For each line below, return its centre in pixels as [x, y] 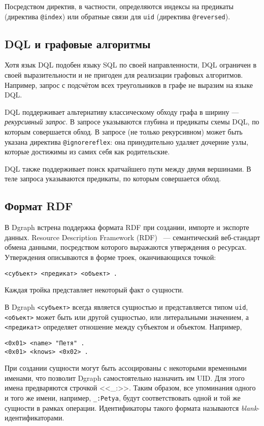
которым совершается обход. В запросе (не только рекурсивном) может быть [124, 132]
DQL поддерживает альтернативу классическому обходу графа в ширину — [122, 111]
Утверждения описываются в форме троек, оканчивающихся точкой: [110, 257]
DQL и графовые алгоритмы [78, 43]
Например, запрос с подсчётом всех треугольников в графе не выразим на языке [129, 85]
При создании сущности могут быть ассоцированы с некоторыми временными [126, 368]
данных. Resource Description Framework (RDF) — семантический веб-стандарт [133, 237]
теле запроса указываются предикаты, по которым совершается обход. [113, 178]
